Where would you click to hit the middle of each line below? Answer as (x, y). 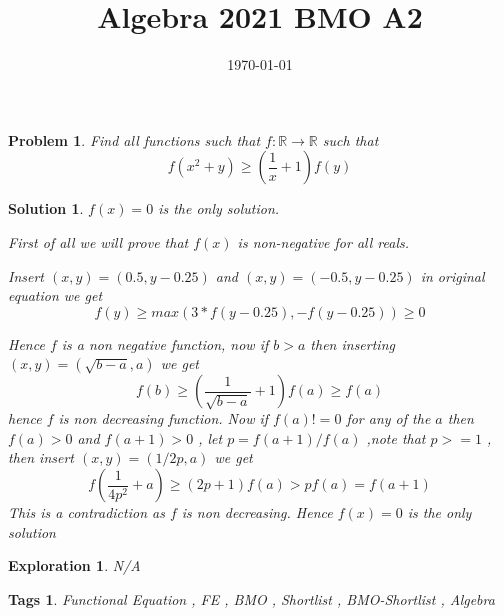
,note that (396, 437)
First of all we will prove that (98, 241)
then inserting (352, 343)
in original (452, 275)
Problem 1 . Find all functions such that (134, 139)
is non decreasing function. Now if (163, 418)
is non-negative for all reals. (323, 241)
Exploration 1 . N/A (74, 565)
